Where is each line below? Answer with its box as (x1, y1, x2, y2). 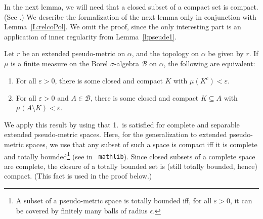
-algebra (114, 58, 139, 68)
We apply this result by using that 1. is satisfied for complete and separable (4, 119, 240, 129)
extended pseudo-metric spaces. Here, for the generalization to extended (4, 129, 227, 140)
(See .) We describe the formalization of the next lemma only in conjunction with (4, 11, 256, 22)
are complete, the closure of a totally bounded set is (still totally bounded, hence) (4, 160, 257, 171)
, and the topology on (131, 48, 199, 59)
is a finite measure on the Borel (11, 58, 108, 68)
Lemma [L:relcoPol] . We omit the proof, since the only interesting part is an (4, 21, 241, 32)
